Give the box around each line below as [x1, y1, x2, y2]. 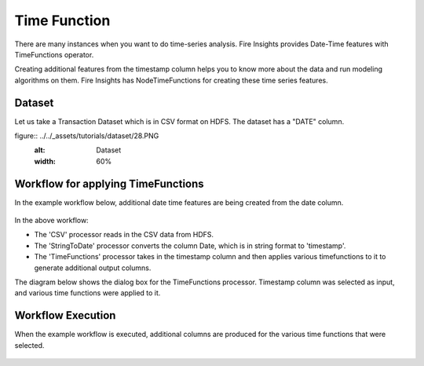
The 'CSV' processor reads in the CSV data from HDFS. [34, 230, 214, 240]
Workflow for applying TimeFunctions [14, 177, 204, 190]
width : [34, 156, 57, 166]
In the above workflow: [14, 216, 90, 225]
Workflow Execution [14, 309, 116, 322]
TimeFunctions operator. [14, 49, 94, 59]
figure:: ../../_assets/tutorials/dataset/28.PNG [14, 131, 159, 141]
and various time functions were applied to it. [14, 288, 161, 298]
